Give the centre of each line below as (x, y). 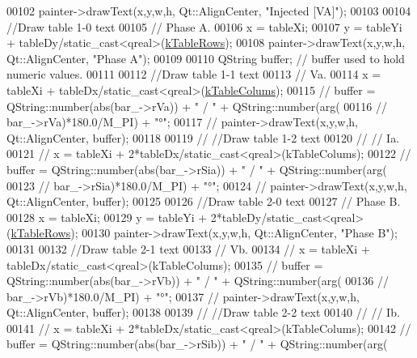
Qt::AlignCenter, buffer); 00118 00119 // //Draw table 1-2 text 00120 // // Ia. (203, 137)
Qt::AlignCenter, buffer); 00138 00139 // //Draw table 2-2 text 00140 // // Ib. (203, 312)
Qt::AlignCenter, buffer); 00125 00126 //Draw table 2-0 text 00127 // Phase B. (204, 201)
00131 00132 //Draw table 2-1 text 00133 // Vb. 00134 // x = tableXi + (188, 248)
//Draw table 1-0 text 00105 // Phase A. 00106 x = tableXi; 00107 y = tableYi (204, 26)
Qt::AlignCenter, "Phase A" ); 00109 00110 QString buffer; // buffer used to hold (206, 58)
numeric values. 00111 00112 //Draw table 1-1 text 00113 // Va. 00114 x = (194, 74)
